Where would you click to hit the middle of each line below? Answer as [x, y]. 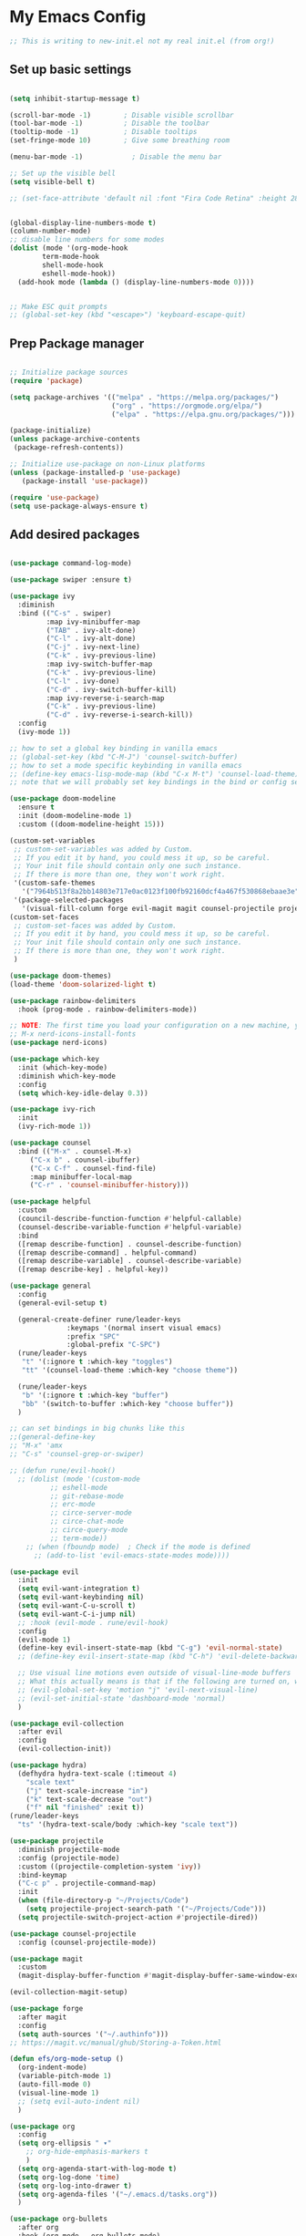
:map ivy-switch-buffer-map [99, 664]
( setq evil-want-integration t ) [79, 1589]
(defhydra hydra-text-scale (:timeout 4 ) [97, 1774]
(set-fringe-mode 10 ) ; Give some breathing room [120, 140]
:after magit [42, 2017]
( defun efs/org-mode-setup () [67, 2059]
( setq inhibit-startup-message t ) [75, 98]
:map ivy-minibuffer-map [93, 622]
